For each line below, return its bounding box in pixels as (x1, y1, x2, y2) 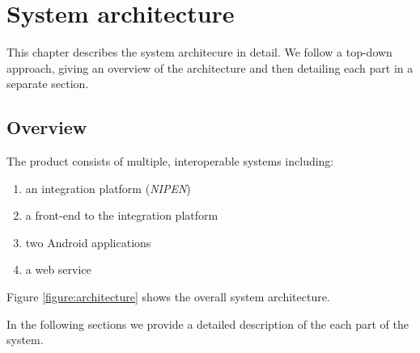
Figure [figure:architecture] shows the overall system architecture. (6, 288, 330, 305)
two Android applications (25, 233, 151, 250)
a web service (25, 261, 91, 278)
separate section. (6, 75, 89, 92)
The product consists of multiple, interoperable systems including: (6, 153, 334, 170)
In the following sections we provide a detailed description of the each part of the (6, 315, 409, 332)
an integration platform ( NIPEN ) (25, 179, 191, 196)
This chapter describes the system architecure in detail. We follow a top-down (6, 44, 392, 61)
